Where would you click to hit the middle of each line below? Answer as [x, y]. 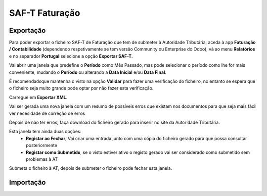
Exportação [27, 30]
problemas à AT [42, 159]
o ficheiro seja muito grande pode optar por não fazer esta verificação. [81, 88]
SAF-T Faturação [44, 13]
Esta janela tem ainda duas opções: [45, 132]
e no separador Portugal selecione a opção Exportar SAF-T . [71, 56]
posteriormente [42, 146]
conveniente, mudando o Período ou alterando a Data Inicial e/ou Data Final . [88, 72]
